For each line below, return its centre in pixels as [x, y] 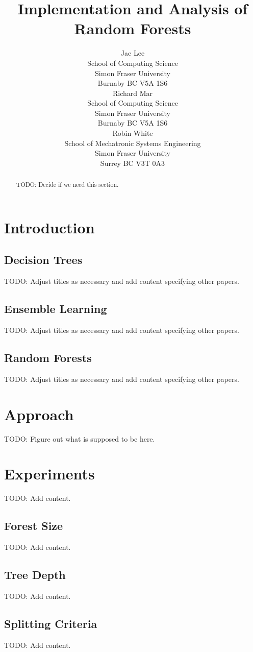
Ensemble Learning [56, 309]
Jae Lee [133, 53]
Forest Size [34, 526]
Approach [39, 414]
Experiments [49, 474]
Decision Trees [43, 260]
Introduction [49, 227]
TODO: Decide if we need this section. [67, 185]
